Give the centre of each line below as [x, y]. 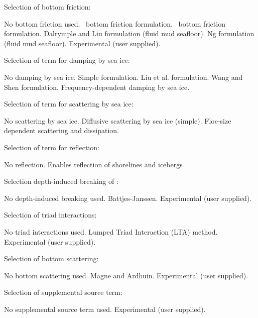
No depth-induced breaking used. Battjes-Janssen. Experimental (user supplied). [128, 198]
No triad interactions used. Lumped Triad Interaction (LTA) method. [111, 231]
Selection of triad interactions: [50, 215]
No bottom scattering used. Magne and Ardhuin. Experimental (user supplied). [126, 275]
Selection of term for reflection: [52, 147]
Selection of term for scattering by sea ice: [69, 104]
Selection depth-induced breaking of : [61, 181]
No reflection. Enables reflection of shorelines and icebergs [93, 164]
